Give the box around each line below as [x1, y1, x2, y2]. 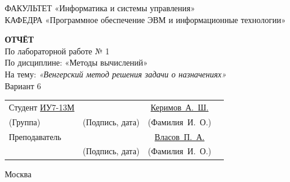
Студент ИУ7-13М [9, 100, 74, 113]
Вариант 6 [5, 79, 41, 92]
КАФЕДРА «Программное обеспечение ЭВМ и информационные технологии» [5, 13, 286, 25]
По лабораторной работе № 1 [5, 44, 110, 57]
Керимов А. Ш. [151, 100, 209, 113]
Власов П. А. [154, 130, 205, 142]
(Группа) [9, 115, 41, 128]
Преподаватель [9, 130, 61, 142]
